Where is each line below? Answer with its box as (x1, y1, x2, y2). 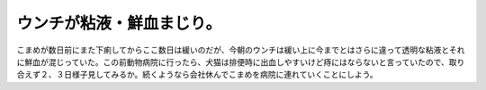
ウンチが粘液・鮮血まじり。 (16, 13, 222, 33)
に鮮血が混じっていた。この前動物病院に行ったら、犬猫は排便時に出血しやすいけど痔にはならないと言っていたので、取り (16, 56, 465, 67)
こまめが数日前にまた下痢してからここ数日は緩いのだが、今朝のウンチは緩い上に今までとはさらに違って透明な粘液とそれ (16, 45, 465, 55)
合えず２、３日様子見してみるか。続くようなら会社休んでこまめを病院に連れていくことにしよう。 (16, 70, 378, 80)
